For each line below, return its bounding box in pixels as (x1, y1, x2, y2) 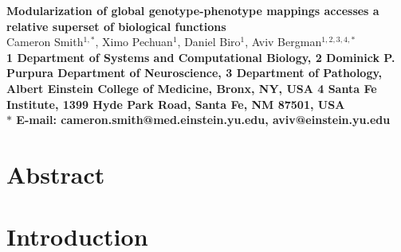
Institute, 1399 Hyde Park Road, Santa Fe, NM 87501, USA (6, 95, 345, 112)
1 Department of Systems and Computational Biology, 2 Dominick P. (6, 48, 395, 65)
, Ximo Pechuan (95, 33, 173, 50)
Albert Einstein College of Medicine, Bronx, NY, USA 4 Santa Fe (6, 79, 377, 96)
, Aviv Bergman (245, 33, 322, 50)
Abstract (6, 157, 105, 190)
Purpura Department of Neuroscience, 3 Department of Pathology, (6, 64, 383, 81)
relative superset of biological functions (6, 17, 226, 34)
